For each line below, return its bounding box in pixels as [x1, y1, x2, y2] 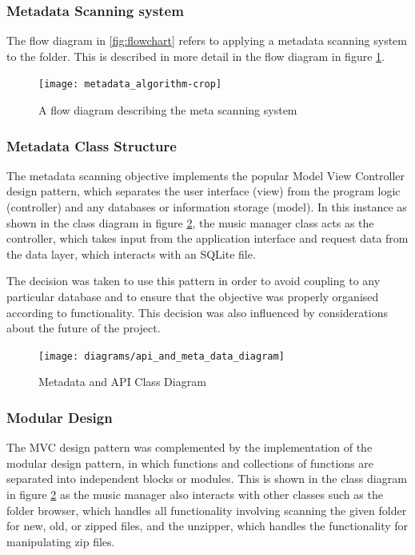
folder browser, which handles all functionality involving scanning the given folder [6, 501, 407, 518]
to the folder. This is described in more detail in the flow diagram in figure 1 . [6, 47, 385, 64]
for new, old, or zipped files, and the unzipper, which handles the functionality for [6, 517, 409, 534]
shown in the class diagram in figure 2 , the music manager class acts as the [6, 214, 374, 231]
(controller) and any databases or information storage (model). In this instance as [6, 199, 407, 215]
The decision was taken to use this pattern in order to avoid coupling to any [6, 272, 381, 289]
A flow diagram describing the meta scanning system [38, 102, 297, 119]
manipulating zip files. [6, 533, 115, 549]
